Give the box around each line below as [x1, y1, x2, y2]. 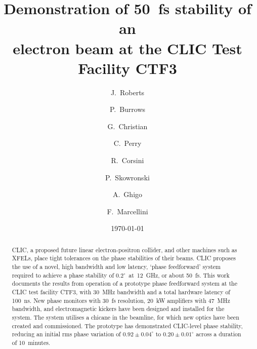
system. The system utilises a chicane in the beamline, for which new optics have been [12, 313, 239, 322]
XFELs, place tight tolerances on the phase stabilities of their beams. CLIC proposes [12, 254, 236, 262]
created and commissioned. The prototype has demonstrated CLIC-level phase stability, [12, 321, 243, 330]
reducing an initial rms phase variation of [12, 330, 121, 338]
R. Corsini [111, 155, 144, 166]
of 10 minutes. [12, 338, 51, 347]
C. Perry [113, 138, 142, 148]
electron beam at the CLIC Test [13, 37, 242, 58]
